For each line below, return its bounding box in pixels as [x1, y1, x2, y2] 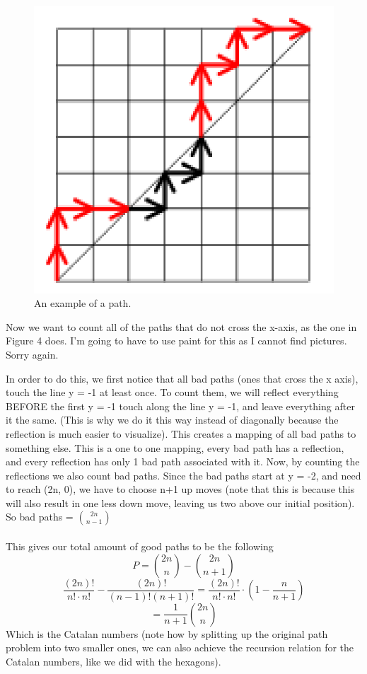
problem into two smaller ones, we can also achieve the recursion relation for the [6, 640, 354, 655]
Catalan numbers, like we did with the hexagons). [6, 653, 221, 668]
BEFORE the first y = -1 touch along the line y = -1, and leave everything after [6, 398, 355, 413]
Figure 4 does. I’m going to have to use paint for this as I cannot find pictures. [6, 333, 347, 348]
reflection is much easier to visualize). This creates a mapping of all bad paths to [6, 426, 356, 441]
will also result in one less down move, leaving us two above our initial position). [6, 495, 355, 510]
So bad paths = [6, 509, 74, 524]
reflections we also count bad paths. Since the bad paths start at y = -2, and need [6, 467, 361, 482]
